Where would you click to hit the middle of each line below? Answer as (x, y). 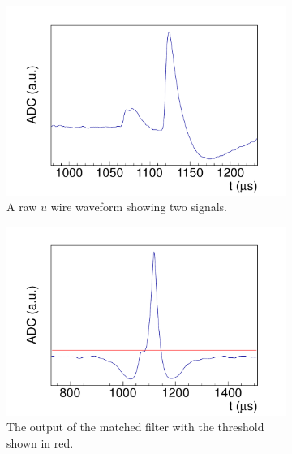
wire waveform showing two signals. (139, 207)
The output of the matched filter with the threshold (135, 427)
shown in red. (40, 442)
